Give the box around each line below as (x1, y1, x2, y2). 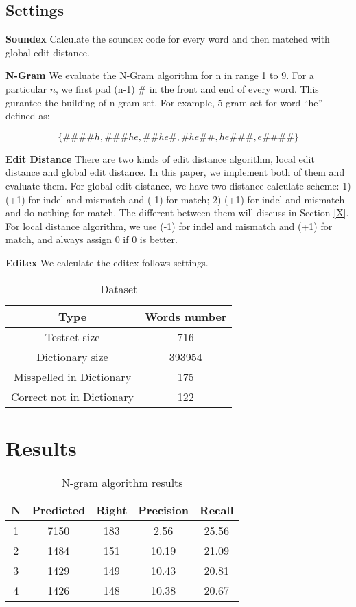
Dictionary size (36, 348, 108, 365)
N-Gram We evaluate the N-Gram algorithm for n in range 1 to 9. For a (5, 68, 314, 82)
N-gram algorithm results (61, 474, 183, 490)
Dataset (100, 280, 138, 297)
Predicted (32, 501, 86, 518)
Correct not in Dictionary (11, 388, 134, 404)
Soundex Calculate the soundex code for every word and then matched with (5, 32, 330, 46)
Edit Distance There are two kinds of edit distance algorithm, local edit (5, 151, 315, 165)
